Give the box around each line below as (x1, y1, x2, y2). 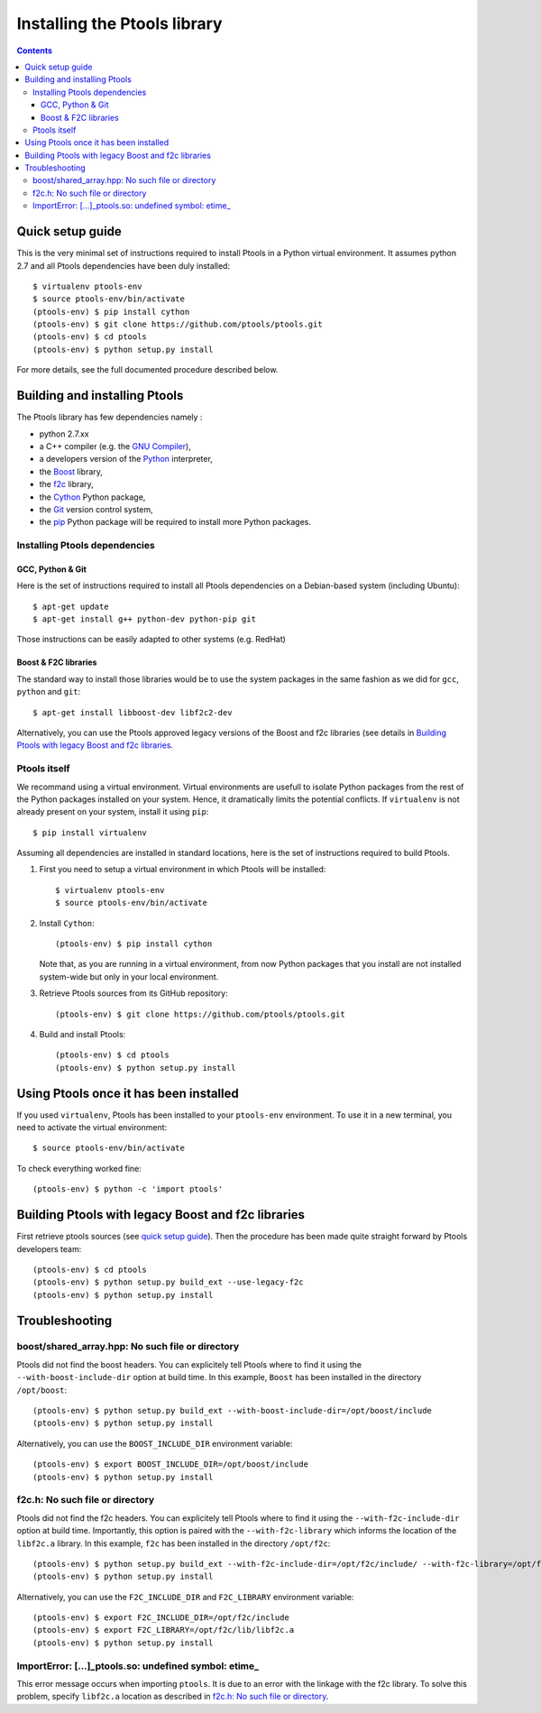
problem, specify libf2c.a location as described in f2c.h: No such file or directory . (16, 1691, 329, 1702)
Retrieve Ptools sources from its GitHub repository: (39, 988, 229, 999)
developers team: (16, 1243, 82, 1254)
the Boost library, (39, 465, 104, 477)
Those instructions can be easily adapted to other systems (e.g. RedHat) (16, 634, 286, 645)
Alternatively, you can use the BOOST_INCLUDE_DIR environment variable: (16, 1438, 293, 1449)
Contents (16, 45, 53, 56)
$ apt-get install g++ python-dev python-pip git (32, 614, 257, 624)
